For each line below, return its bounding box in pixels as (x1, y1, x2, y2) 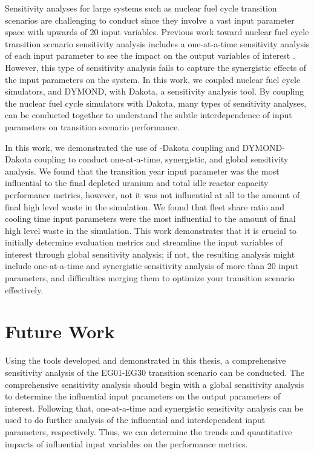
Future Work (5, 319, 115, 344)
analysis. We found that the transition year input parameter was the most (5, 164, 280, 177)
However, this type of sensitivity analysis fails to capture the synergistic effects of (5, 61, 307, 73)
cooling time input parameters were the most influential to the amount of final (5, 212, 296, 225)
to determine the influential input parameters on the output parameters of (5, 390, 281, 402)
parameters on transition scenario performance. (5, 120, 180, 133)
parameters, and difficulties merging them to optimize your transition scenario (5, 272, 295, 284)
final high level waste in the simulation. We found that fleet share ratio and (5, 200, 284, 213)
